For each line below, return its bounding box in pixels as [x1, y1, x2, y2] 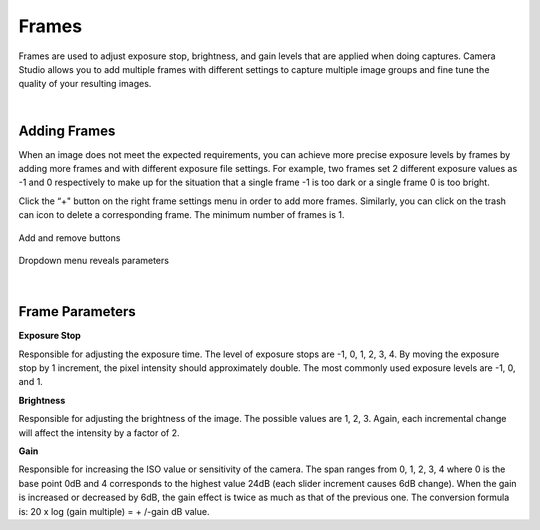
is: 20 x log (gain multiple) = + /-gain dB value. [18, 505, 210, 517]
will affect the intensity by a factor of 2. [18, 426, 180, 439]
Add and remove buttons [18, 231, 121, 244]
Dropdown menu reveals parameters [18, 254, 170, 266]
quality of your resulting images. [18, 78, 152, 90]
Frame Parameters [18, 303, 136, 320]
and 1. [18, 376, 44, 388]
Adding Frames [18, 122, 116, 139]
